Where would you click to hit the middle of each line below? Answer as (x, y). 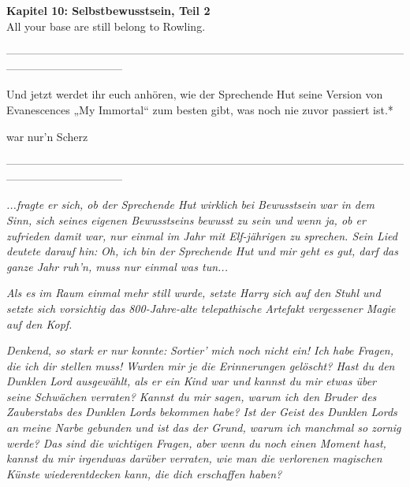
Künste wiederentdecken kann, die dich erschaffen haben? (144, 473)
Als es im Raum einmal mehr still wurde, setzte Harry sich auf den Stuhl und (194, 293)
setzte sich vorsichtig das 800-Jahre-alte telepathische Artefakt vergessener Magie (201, 308)
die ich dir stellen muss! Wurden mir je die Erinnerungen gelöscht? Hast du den (201, 365)
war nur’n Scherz (47, 136)
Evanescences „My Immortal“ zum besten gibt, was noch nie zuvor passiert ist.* (200, 109)
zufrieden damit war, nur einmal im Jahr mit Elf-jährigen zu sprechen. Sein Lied (202, 235)
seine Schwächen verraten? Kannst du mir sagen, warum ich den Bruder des (192, 396)
